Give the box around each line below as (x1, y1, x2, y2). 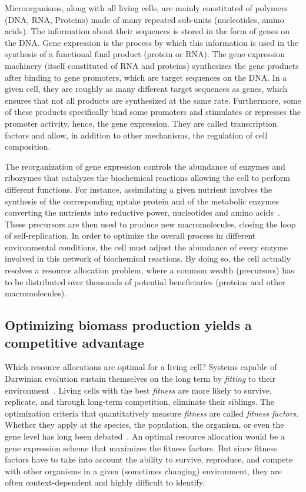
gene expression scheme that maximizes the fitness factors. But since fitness (5, 441, 277, 454)
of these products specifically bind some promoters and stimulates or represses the (5, 105, 301, 118)
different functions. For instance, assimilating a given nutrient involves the (5, 183, 272, 195)
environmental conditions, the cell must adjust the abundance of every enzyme (5, 240, 288, 253)
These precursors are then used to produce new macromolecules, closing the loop (5, 217, 296, 230)
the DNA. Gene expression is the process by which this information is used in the (5, 36, 299, 48)
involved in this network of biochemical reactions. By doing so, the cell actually (5, 252, 291, 265)
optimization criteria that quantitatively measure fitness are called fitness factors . (5, 407, 299, 419)
